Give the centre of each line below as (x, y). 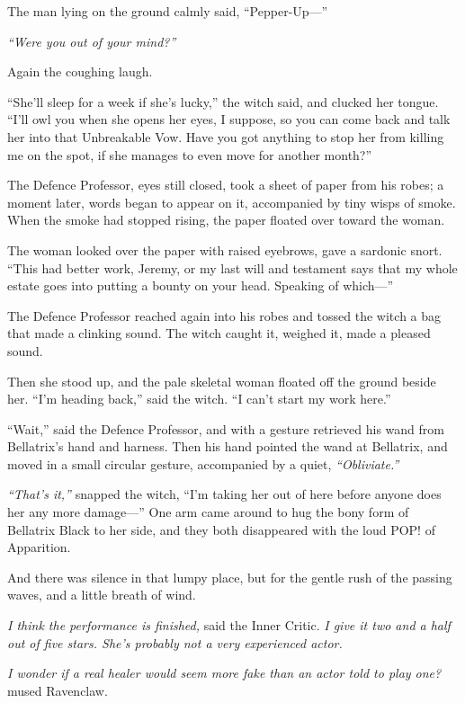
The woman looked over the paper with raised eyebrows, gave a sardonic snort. (225, 249)
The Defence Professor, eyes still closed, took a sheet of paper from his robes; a (226, 185)
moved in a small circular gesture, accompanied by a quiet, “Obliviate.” (203, 463)
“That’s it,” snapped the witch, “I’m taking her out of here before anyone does (224, 494)
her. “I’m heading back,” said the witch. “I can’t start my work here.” (199, 399)
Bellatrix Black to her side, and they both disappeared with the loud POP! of (221, 529)
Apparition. (39, 547)
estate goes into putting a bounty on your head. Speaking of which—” (201, 285)
